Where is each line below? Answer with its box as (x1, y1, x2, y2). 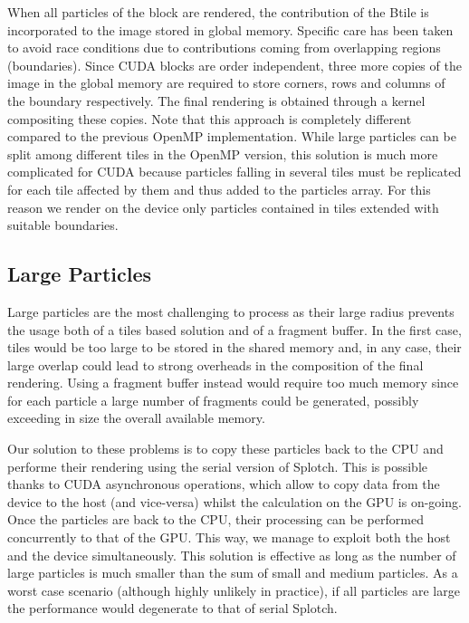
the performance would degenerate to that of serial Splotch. (7, 599, 338, 618)
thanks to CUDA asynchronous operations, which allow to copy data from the (7, 474, 440, 494)
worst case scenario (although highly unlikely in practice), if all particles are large (7, 580, 460, 599)
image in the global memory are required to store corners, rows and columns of (7, 73, 445, 92)
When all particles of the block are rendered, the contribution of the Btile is (7, 3, 429, 21)
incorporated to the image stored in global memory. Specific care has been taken (7, 20, 454, 39)
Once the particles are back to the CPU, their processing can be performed (7, 510, 424, 529)
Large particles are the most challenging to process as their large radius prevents (7, 302, 455, 321)
